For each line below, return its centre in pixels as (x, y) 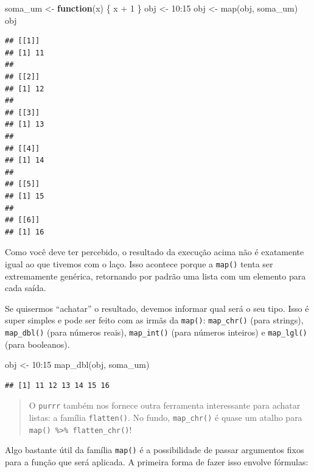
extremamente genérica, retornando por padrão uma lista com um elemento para (155, 276)
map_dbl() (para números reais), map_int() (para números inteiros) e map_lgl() (156, 332)
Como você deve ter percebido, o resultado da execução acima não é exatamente (155, 252)
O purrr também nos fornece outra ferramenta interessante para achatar (165, 405)
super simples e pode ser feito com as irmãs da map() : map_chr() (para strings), (154, 320)
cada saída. (26, 288)
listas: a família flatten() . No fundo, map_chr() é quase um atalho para (166, 417)
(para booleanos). (37, 344)
